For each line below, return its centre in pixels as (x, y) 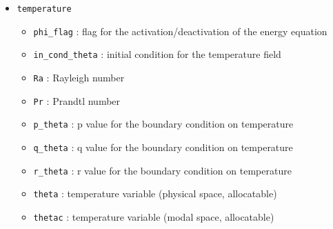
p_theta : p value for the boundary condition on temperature (163, 124)
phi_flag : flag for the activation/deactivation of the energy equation (180, 31)
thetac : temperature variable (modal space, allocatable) (154, 216)
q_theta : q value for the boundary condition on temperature (163, 147)
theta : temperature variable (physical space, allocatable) (155, 193)
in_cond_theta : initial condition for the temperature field (157, 54)
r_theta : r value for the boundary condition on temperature (162, 170)
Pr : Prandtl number (77, 100)
